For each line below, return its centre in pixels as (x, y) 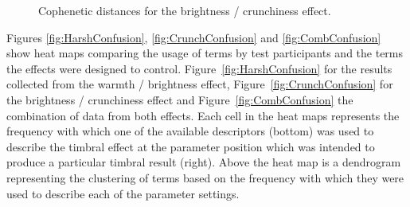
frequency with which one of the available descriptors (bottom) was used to (190, 131)
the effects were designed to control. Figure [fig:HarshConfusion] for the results (199, 68)
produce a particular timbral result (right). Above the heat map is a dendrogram (204, 162)
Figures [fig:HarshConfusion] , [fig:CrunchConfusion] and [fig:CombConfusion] (194, 37)
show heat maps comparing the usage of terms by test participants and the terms (205, 53)
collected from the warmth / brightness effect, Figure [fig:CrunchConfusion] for (200, 84)
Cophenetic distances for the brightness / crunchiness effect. (185, 10)
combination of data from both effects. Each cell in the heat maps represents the (203, 115)
